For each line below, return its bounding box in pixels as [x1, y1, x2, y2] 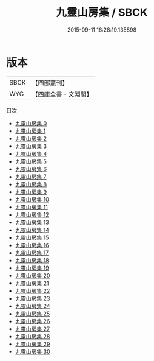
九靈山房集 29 [15, 340, 50, 348]
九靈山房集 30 [15, 348, 50, 355]
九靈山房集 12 [15, 211, 49, 218]
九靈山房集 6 [15, 165, 47, 172]
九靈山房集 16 [15, 241, 50, 248]
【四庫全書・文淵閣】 [32, 89, 93, 98]
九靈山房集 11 [15, 203, 49, 211]
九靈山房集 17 [15, 249, 49, 256]
